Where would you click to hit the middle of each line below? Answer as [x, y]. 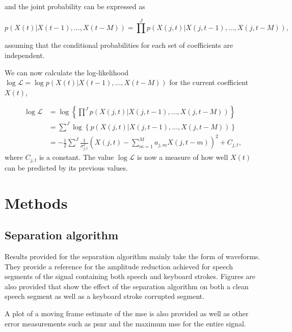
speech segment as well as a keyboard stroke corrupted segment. [105, 296]
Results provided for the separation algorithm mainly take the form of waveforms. [132, 256]
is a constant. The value [76, 157]
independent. [25, 55]
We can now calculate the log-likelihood [67, 72]
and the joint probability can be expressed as [75, 6]
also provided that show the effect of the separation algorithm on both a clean [127, 286]
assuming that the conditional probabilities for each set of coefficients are [119, 45]
